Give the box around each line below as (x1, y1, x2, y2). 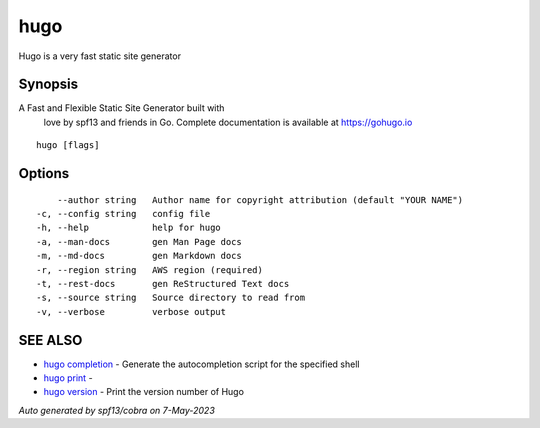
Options (18, 165, 70, 182)
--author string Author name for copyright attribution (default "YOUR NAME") (56, 194, 464, 205)
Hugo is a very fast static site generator (18, 50, 182, 62)
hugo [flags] (36, 140, 100, 151)
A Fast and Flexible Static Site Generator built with (18, 102, 225, 114)
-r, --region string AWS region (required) (36, 264, 264, 275)
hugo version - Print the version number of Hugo (43, 386, 245, 398)
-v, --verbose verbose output (36, 306, 227, 317)
